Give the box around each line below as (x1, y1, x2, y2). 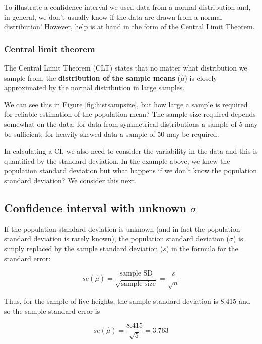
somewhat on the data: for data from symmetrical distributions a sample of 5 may (4, 118, 258, 129)
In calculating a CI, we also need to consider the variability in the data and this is (4, 146, 258, 156)
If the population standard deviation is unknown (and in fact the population (4, 223, 240, 234)
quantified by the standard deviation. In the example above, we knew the (4, 155, 230, 166)
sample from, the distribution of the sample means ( (4, 72, 180, 83)
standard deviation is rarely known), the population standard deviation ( (4, 233, 229, 244)
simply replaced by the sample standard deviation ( (4, 243, 163, 253)
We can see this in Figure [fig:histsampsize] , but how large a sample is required (4, 99, 248, 109)
